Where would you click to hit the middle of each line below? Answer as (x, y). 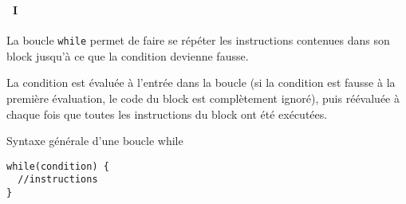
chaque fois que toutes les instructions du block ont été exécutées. (167, 114)
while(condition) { (58, 166)
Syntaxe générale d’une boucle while (95, 141)
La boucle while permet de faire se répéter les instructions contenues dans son (198, 40)
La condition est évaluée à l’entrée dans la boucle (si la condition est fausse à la (201, 82)
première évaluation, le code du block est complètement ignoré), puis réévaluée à (203, 98)
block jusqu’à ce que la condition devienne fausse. (128, 55)
